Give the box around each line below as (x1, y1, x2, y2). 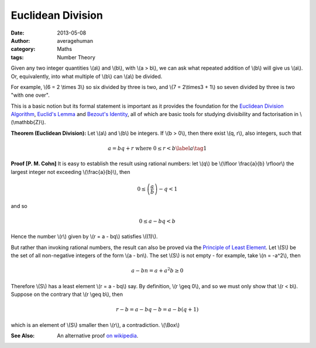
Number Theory (57, 53, 96, 61)
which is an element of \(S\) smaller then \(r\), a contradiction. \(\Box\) (11, 321, 180, 328)
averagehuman (57, 37, 94, 44)
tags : (11, 53, 24, 61)
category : (11, 46, 36, 53)
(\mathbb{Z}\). (11, 119, 46, 126)
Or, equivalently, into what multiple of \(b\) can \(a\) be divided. (11, 73, 163, 80)
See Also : (11, 332, 35, 339)
